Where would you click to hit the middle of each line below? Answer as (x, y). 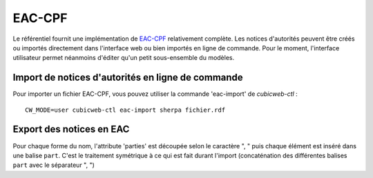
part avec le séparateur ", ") (54, 165)
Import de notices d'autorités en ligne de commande (128, 78)
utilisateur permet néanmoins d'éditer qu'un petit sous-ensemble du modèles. (124, 58)
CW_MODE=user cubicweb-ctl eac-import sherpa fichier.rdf (125, 110)
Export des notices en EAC (71, 129)
